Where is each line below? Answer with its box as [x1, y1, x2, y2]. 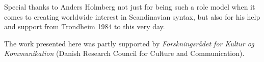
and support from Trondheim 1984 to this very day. [4, 21, 165, 32]
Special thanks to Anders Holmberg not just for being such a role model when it [4, 2, 255, 12]
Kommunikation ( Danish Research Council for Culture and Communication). [4, 48, 245, 58]
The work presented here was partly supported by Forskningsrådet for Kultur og [4, 38, 254, 48]
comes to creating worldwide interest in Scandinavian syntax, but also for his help [4, 11, 260, 22]
